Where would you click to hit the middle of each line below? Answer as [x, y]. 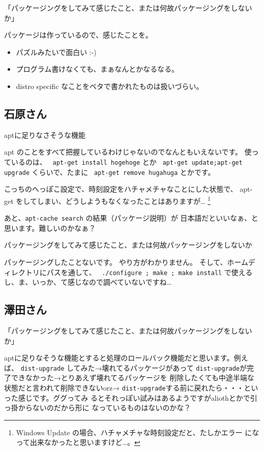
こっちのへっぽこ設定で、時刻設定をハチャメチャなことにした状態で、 [121, 189]
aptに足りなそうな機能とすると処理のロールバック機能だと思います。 [119, 358]
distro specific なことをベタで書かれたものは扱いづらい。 [110, 86]
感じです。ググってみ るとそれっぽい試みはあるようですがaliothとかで [134, 397]
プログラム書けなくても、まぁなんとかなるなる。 [97, 69]
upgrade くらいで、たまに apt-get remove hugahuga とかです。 [110, 172]
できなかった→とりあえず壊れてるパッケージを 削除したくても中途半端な [133, 378]
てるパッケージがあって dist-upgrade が [181, 367]
